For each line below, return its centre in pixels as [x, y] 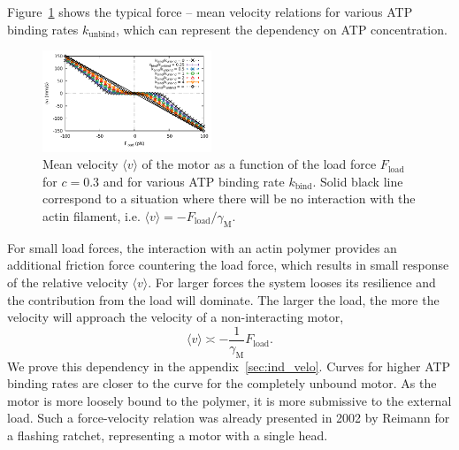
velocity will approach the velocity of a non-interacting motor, [176, 317]
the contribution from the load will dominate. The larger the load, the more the [223, 299]
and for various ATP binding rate [194, 181]
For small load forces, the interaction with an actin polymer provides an [202, 247]
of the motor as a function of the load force [259, 164]
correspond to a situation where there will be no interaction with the [229, 198]
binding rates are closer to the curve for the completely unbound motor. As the [222, 383]
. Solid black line [358, 181]
